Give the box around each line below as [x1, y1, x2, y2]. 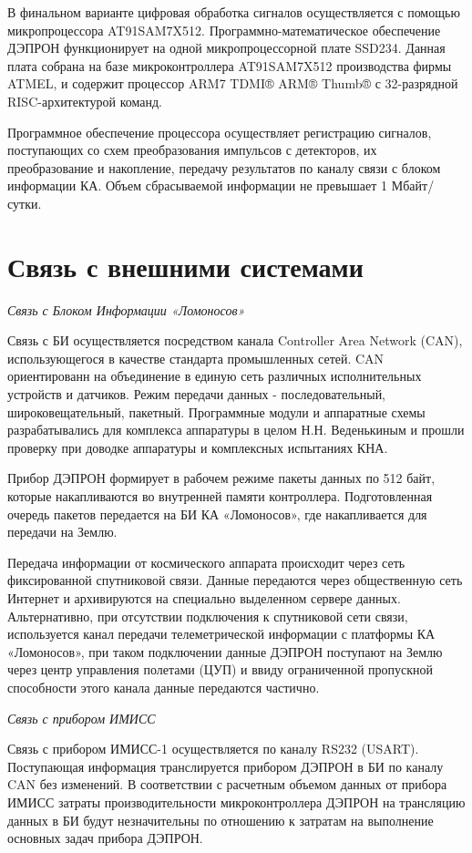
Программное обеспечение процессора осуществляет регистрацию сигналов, [7, 122, 432, 141]
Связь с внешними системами [7, 247, 364, 284]
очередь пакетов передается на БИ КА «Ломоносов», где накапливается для [7, 504, 427, 523]
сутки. [7, 193, 42, 212]
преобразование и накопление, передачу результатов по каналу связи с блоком [7, 158, 441, 177]
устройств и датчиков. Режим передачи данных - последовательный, [7, 385, 386, 404]
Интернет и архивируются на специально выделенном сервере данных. [7, 588, 401, 607]
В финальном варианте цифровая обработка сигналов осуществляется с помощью [7, 3, 460, 21]
